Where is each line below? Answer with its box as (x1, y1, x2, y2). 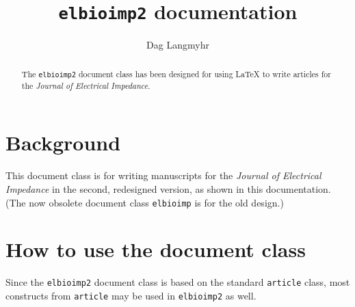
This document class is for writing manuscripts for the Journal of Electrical (5, 168, 321, 183)
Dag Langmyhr (146, 38, 209, 52)
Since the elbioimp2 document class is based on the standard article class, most (5, 275, 350, 289)
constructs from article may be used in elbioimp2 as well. (5, 289, 257, 302)
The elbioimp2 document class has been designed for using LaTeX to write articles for (21, 68, 331, 79)
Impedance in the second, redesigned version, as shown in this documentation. (5, 181, 331, 196)
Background (5, 129, 121, 157)
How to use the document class (5, 235, 306, 263)
